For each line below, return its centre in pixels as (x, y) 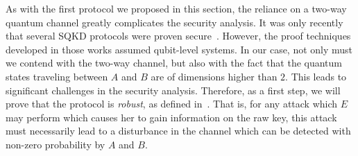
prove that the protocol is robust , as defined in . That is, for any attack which (172, 104)
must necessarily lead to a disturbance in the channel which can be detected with (178, 131)
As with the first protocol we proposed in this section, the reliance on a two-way (176, 8)
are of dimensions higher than (214, 76)
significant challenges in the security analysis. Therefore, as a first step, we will (173, 90)
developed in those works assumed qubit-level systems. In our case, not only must (179, 49)
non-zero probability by (56, 144)
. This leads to (316, 76)
